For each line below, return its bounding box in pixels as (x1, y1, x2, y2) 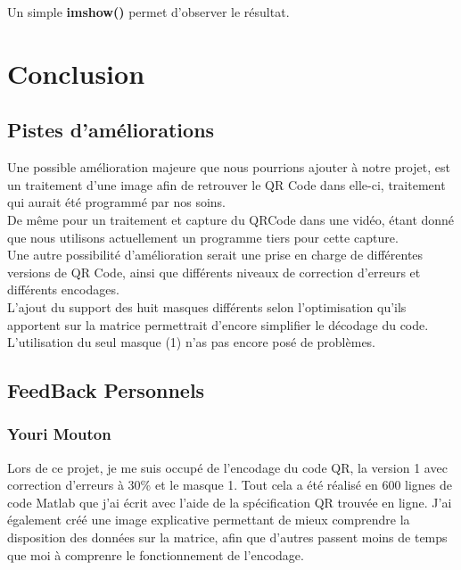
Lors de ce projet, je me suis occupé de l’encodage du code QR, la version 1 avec (7, 458, 448, 476)
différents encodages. (7, 280, 119, 299)
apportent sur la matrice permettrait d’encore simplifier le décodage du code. (7, 315, 429, 334)
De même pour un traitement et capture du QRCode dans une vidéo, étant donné (7, 210, 455, 228)
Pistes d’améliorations (7, 116, 215, 144)
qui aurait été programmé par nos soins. (7, 193, 226, 211)
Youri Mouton (7, 423, 111, 445)
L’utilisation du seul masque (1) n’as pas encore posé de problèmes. (7, 333, 376, 351)
